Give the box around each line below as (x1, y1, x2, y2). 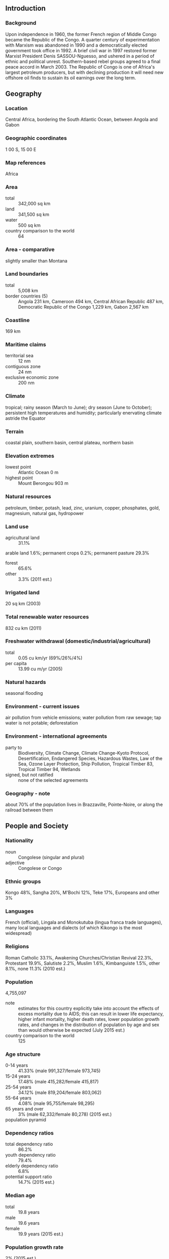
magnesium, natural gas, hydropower (5, 510, 84, 516)
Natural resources (5, 493, 51, 500)
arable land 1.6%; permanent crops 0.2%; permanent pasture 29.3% (5, 550, 150, 556)
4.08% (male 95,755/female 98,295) (18, 1100, 95, 1106)
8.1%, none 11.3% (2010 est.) (5, 965, 66, 972)
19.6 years (18, 1220, 40, 1226)
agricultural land (5, 535, 40, 541)
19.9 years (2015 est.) (18, 1231, 64, 1237)
